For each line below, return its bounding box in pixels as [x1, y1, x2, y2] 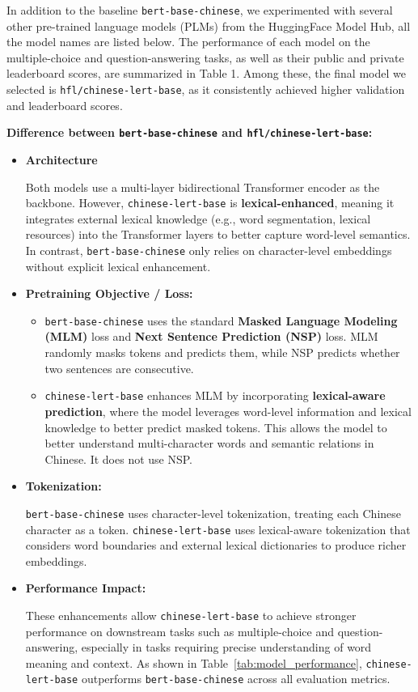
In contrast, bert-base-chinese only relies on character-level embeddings [25, 241, 392, 258]
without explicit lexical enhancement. [25, 257, 211, 274]
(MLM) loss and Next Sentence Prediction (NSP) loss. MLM [44, 328, 378, 345]
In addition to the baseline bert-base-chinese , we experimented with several [6, 2, 393, 18]
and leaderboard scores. [6, 96, 123, 113]
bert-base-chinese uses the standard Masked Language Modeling [44, 312, 398, 329]
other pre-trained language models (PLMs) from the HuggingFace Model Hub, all [6, 17, 411, 34]
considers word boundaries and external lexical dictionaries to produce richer [25, 537, 407, 554]
